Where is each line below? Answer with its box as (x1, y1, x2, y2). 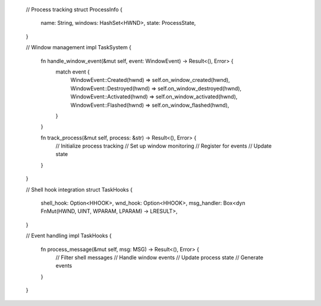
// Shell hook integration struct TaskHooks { (26, 186, 133, 193)
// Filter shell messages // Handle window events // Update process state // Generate (55, 254, 264, 261)
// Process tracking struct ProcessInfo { (26, 6, 123, 13)
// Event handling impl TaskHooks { (26, 232, 112, 240)
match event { (55, 68, 90, 75)
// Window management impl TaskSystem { (26, 44, 132, 51)
